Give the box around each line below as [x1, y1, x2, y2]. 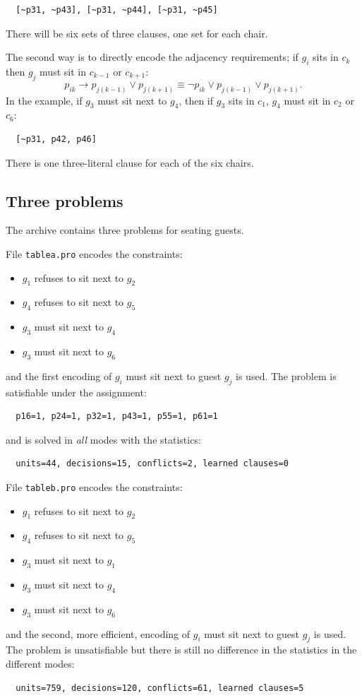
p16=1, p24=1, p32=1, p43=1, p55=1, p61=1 [16, 411, 218, 422]
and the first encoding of [6, 368, 112, 383]
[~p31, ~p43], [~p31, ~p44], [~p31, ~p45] [16, 5, 218, 15]
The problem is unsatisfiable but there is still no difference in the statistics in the [6, 642, 357, 657]
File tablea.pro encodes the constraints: [6, 247, 183, 261]
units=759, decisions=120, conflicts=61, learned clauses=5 [16, 682, 304, 693]
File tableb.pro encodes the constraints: [6, 480, 183, 495]
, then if [179, 93, 214, 107]
